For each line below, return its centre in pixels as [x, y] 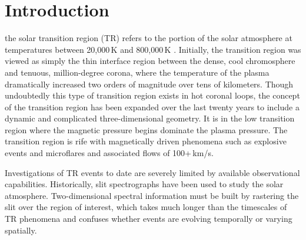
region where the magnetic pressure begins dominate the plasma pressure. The [146, 129]
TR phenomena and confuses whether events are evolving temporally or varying [149, 219]
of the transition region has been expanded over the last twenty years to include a [152, 107]
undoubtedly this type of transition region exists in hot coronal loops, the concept [152, 95]
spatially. [21, 230]
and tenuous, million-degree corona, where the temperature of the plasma [137, 72]
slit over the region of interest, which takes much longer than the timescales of [146, 207]
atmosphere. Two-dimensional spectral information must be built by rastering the [152, 195]
